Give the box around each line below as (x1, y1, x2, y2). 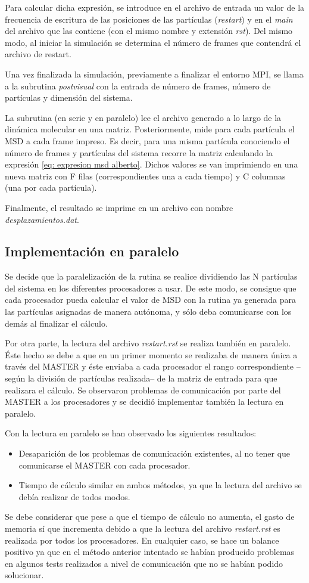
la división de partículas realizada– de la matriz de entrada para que (27, 372, 277, 384)
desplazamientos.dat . (5, 213, 79, 225)
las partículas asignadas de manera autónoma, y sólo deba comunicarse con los (5, 305, 292, 318)
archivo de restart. (5, 48, 71, 60)
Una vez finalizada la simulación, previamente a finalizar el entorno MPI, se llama (5, 67, 304, 80)
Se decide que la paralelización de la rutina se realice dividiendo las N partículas (5, 270, 298, 283)
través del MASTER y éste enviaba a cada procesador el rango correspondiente (5, 360, 294, 373)
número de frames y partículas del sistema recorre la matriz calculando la (5, 146, 273, 159)
